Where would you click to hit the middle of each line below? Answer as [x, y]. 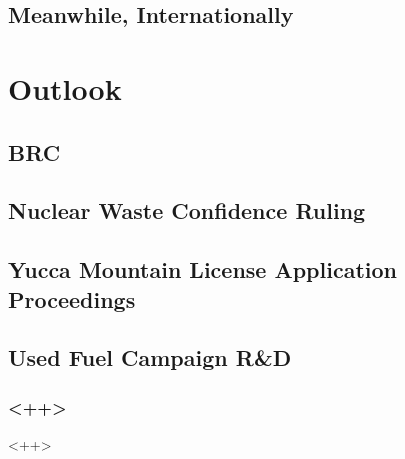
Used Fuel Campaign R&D [150, 357]
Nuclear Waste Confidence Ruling [187, 210]
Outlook [65, 87]
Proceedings [72, 298]
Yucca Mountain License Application [202, 269]
